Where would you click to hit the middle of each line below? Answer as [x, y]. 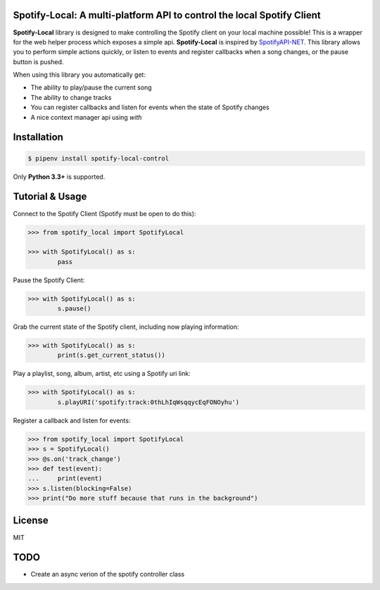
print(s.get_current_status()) [111, 355]
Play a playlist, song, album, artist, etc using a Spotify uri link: [102, 374]
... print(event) [65, 478]
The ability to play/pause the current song [91, 87]
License [31, 521]
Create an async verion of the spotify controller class [108, 575]
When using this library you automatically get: [79, 75]
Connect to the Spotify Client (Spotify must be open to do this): [104, 213]
